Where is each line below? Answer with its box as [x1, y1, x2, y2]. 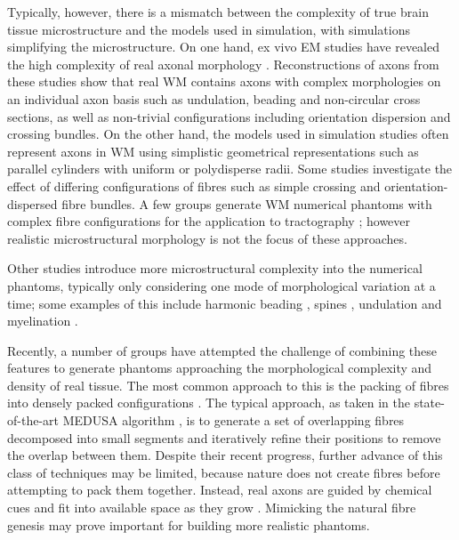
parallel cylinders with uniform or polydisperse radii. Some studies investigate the [7, 159, 453, 178]
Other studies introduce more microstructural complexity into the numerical [7, 259, 423, 278]
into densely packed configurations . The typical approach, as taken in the [7, 393, 410, 412]
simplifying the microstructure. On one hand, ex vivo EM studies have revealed [7, 37, 440, 56]
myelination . [7, 311, 78, 330]
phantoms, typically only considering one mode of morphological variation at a [7, 276, 436, 294]
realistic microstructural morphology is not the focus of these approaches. [7, 229, 407, 247]
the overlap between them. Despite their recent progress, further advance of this [7, 446, 443, 464]
